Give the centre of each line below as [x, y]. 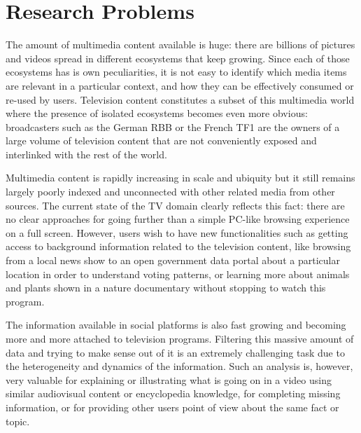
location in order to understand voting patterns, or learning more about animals [178, 274]
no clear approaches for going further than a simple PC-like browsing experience [178, 219]
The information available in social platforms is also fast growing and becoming [176, 325]
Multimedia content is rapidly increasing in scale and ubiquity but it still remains [180, 178]
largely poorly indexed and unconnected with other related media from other [170, 192]
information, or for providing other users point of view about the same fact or [172, 407]
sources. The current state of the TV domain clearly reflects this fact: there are [175, 205]
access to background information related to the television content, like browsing [178, 246]
